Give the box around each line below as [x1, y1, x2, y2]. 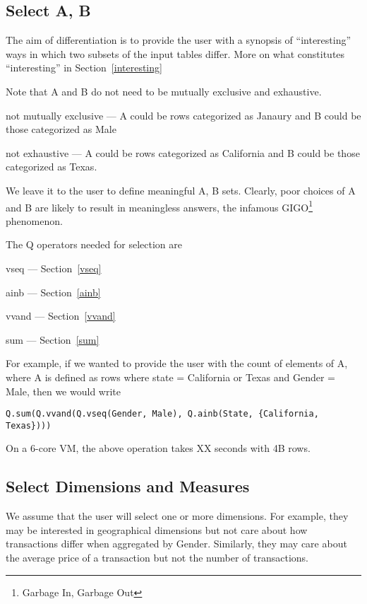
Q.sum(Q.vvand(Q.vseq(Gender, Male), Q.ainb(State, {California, [6, 409, 319, 419]
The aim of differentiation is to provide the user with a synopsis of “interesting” [6, 33, 351, 47]
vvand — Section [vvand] [6, 308, 116, 323]
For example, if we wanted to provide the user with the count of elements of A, [6, 356, 348, 371]
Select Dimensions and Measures [6, 475, 250, 497]
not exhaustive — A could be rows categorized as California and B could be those [6, 145, 360, 160]
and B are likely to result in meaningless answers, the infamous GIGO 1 [6, 197, 313, 214]
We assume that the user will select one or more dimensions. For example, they [6, 509, 349, 523]
